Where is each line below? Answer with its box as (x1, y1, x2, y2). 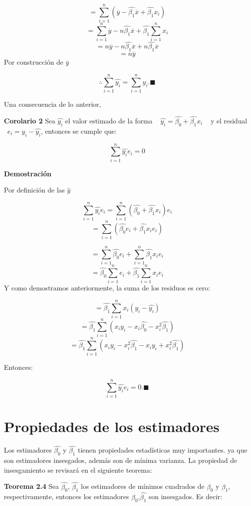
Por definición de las (4, 185, 65, 195)
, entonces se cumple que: (41, 125, 117, 136)
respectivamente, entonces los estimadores (4, 491, 129, 502)
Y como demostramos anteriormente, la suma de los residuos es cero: (4, 283, 210, 293)
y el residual (210, 116, 247, 126)
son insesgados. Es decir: (149, 491, 222, 502)
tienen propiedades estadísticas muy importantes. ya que (77, 445, 248, 455)
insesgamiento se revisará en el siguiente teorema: (4, 464, 152, 475)
